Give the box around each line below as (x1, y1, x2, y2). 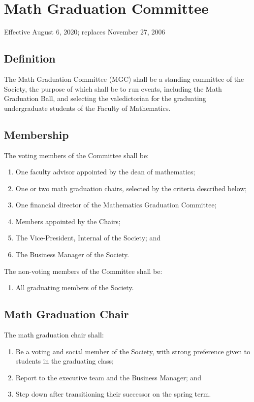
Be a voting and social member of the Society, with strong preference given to (15, 346, 251, 356)
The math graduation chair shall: (4, 330, 104, 340)
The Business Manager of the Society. (15, 249, 129, 260)
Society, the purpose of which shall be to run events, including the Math (4, 83, 222, 94)
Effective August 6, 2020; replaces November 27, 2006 (4, 27, 165, 37)
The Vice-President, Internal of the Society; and (15, 233, 161, 243)
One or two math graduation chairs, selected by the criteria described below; (15, 183, 247, 193)
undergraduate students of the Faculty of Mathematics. (4, 102, 171, 113)
